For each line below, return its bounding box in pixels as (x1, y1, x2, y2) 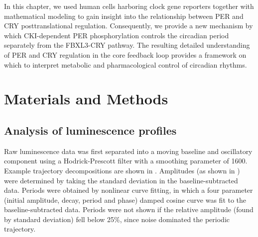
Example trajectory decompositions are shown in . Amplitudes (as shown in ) (4, 165, 240, 175)
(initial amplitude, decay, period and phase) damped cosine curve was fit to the (4, 194, 247, 205)
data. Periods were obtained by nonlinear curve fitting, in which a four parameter (4, 185, 253, 195)
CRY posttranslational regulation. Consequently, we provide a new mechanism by (4, 20, 253, 31)
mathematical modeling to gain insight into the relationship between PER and (4, 10, 244, 21)
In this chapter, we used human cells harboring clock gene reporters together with (4, 1, 254, 11)
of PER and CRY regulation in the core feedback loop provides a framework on (4, 49, 247, 60)
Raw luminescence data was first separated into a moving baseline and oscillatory (4, 146, 253, 156)
